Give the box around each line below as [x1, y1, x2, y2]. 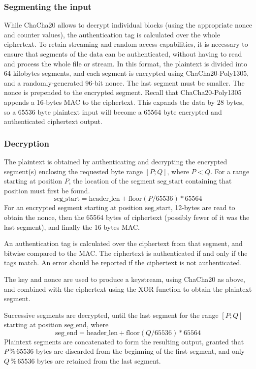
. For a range [210, 166, 250, 176]
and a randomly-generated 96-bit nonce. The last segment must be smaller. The [4, 77, 245, 88]
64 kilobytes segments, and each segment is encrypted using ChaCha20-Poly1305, [4, 68, 249, 78]
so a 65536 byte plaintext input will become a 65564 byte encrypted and [4, 106, 222, 117]
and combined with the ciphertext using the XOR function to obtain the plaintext [4, 283, 252, 294]
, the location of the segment [68, 176, 156, 186]
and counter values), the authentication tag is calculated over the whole [4, 29, 220, 39]
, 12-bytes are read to [170, 202, 235, 213]
